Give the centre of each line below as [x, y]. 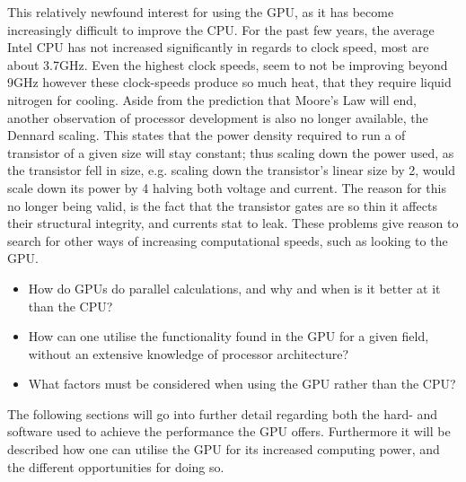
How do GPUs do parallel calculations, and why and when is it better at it [234, 288]
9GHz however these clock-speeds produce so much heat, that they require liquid [229, 82]
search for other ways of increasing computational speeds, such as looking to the [228, 240]
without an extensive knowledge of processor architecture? [188, 353]
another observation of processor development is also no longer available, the [218, 117]
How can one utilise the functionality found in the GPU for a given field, [229, 336]
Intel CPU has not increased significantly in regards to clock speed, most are [218, 47]
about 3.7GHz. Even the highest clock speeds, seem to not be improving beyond [228, 64]
